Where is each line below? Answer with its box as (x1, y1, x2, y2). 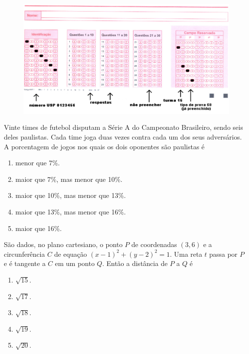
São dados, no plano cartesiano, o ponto (4, 239, 123, 249)
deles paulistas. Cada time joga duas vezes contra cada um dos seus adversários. (4, 132, 242, 142)
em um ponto (55, 258, 95, 268)
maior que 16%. (15, 223, 62, 233)
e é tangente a (4, 258, 46, 268)
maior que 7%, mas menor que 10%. (15, 174, 123, 184)
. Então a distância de (102, 258, 168, 268)
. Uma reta (169, 248, 202, 259)
